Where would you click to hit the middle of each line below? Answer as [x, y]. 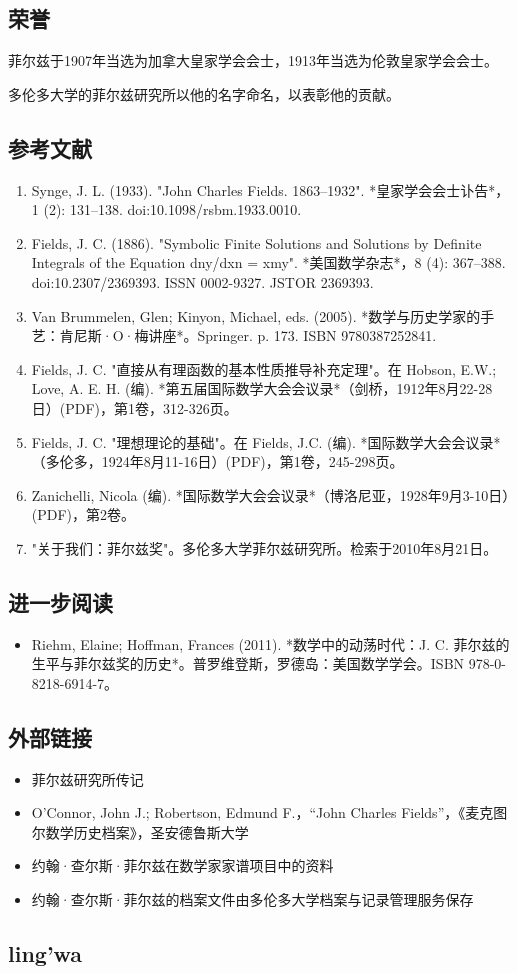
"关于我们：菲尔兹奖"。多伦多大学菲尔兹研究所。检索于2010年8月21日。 [264, 547]
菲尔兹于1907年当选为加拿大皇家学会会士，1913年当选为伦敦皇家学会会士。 [253, 60]
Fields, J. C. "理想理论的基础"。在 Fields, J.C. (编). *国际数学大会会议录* [266, 441]
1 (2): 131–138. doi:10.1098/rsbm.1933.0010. [166, 209]
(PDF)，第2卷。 [83, 514]
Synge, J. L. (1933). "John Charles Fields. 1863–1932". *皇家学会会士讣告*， [270, 189]
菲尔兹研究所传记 [87, 778]
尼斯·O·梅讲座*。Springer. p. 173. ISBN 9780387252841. [255, 335]
